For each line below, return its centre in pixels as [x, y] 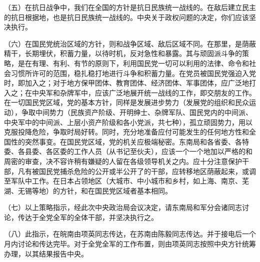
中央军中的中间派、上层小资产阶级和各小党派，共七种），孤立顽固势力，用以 [128, 122]
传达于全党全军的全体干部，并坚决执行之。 [88, 217]
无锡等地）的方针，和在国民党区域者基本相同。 [95, 190]
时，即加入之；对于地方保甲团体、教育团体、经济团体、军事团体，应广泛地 [126, 83]
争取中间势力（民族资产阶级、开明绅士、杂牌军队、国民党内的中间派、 [137, 112]
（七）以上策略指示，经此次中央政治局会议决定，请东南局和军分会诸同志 [123, 207]
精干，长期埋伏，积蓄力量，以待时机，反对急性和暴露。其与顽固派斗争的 [123, 53]
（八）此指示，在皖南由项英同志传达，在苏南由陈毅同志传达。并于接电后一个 [130, 234]
